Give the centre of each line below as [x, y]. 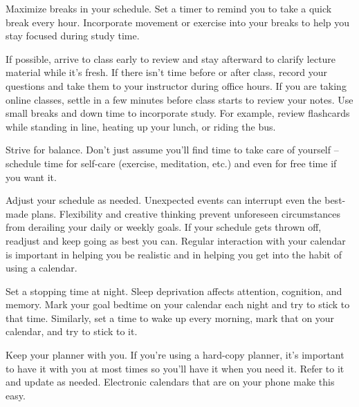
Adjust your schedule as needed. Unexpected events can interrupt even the [164, 200]
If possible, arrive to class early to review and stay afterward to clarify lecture [171, 58]
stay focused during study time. [73, 36]
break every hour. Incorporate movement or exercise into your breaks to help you [178, 22]
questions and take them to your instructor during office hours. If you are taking [176, 85]
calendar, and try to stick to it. [72, 331]
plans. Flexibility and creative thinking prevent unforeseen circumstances [186, 213]
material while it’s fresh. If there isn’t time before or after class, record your [167, 72]
